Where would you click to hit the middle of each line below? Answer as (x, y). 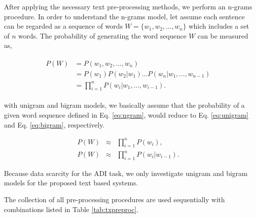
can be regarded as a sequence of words (63, 26)
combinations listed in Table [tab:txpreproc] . (71, 209)
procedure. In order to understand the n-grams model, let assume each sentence (124, 16)
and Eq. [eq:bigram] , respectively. (54, 124)
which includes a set (219, 26)
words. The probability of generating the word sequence (103, 35)
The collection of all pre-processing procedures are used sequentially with (114, 199)
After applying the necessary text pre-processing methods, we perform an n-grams (128, 6)
